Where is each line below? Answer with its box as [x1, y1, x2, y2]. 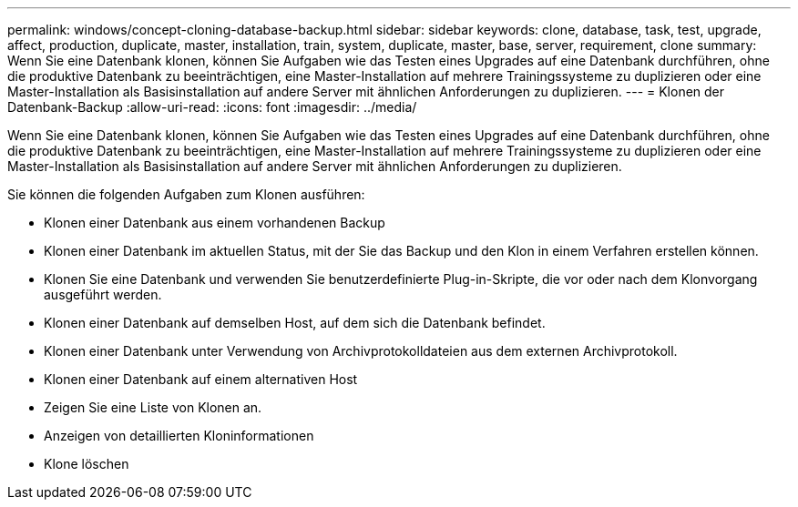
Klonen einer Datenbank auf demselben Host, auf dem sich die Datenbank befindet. [44, 315, 546, 330]
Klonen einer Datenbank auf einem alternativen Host [44, 371, 358, 387]
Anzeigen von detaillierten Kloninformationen [44, 428, 314, 443]
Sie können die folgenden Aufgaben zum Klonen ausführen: [7, 187, 365, 202]
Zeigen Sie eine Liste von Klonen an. [44, 400, 262, 415]
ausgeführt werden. [44, 287, 162, 302]
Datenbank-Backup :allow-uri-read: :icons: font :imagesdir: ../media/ [7, 99, 417, 115]
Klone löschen [44, 456, 129, 472]
